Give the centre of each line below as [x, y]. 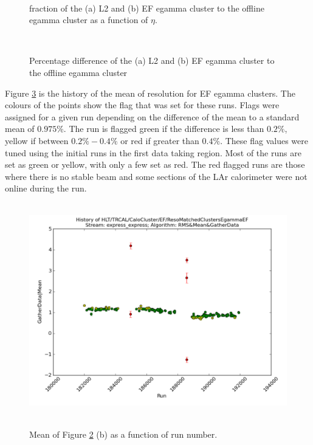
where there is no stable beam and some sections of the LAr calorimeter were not [156, 176]
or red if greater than [160, 140]
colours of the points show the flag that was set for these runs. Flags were [142, 105]
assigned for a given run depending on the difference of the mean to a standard [152, 116]
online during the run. [46, 188]
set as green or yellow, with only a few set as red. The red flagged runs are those [155, 164]
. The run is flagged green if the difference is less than [164, 129]
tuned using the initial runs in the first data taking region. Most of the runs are [153, 152]
